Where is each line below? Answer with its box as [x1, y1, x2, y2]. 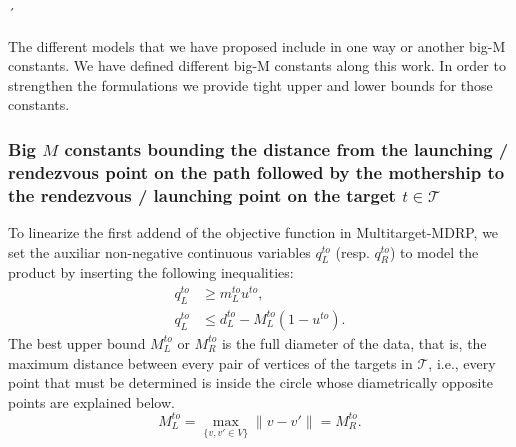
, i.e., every [428, 352, 496, 373]
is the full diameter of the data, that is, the [221, 332, 487, 353]
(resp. [335, 241, 370, 262]
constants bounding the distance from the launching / [64, 136, 509, 161]
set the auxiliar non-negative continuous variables [8, 241, 311, 262]
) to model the [389, 241, 479, 262]
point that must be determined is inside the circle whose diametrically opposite [8, 372, 494, 393]
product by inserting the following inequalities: [8, 262, 294, 283]
